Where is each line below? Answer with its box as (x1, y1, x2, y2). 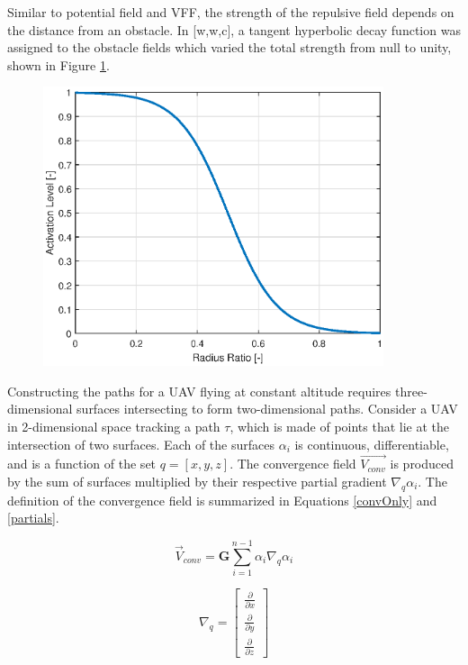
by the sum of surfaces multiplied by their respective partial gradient (7, 471, 387, 490)
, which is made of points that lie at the (229, 416, 450, 435)
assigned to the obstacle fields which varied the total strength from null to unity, (7, 38, 452, 57)
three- (394, 381, 427, 400)
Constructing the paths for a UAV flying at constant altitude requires (7, 381, 391, 400)
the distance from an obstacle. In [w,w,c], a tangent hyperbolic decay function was (7, 20, 461, 39)
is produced (390, 454, 454, 473)
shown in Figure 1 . (7, 55, 110, 74)
